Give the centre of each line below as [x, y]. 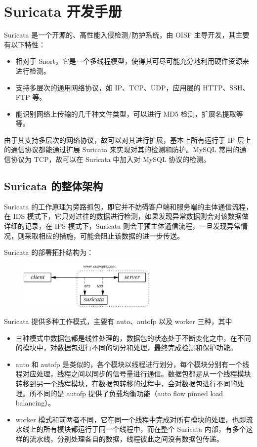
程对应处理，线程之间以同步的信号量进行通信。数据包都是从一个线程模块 [133, 374]
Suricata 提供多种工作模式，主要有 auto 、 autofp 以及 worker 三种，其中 [118, 321]
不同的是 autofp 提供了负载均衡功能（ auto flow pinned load [130, 393]
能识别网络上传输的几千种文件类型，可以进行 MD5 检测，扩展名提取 [126, 113]
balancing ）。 [35, 403]
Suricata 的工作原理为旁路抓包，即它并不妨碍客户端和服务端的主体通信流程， [128, 206]
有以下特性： [25, 44]
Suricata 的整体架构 [54, 186]
